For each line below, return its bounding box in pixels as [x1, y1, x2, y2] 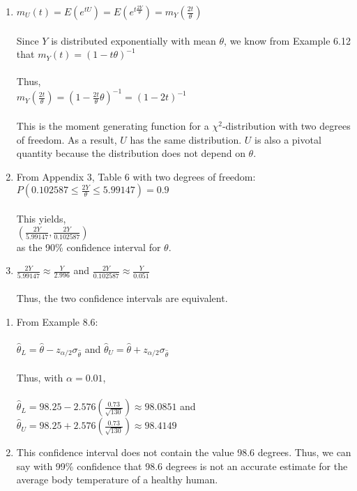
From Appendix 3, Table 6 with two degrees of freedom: [16, 169, 256, 183]
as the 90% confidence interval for [16, 239, 161, 254]
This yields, [16, 211, 66, 226]
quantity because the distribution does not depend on [16, 146, 245, 160]
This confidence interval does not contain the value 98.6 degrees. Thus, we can [16, 445, 351, 460]
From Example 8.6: [16, 314, 98, 328]
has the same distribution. [130, 132, 242, 146]
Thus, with [16, 370, 63, 384]
